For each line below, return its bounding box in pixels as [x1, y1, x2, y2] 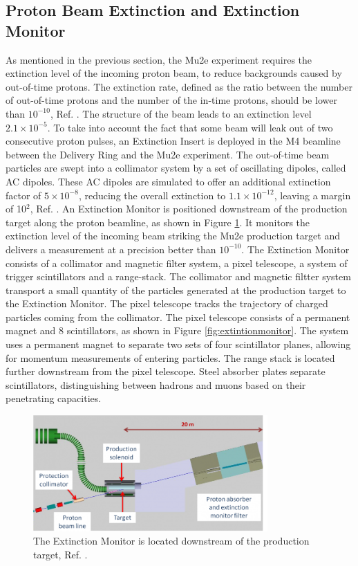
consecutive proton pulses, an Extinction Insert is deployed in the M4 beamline [6, 134, 341, 148]
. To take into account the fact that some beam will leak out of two [47, 120, 333, 134]
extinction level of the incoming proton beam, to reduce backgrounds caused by [6, 66, 342, 80]
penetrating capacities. [6, 391, 102, 405]
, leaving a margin [274, 188, 351, 202]
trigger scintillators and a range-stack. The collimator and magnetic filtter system [6, 269, 351, 284]
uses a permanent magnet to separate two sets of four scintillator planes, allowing [6, 337, 351, 352]
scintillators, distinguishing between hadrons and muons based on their [6, 377, 306, 392]
